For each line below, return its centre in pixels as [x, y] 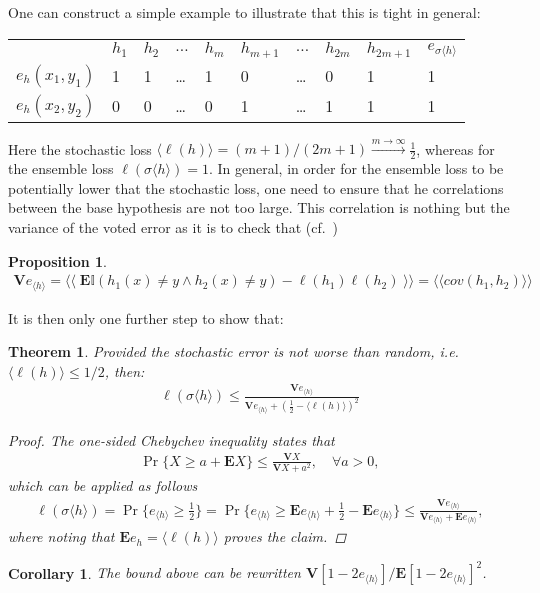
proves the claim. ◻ [285, 536]
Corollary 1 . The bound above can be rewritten [154, 572]
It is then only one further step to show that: [146, 317]
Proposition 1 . [57, 260]
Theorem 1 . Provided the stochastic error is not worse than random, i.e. [233, 351]
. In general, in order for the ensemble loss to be [356, 168]
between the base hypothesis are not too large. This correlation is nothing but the [259, 207]
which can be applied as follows [103, 485]
